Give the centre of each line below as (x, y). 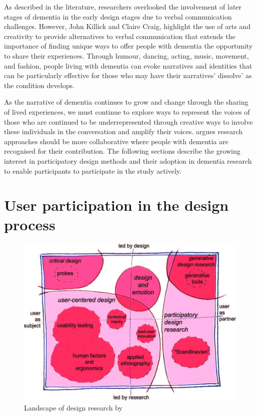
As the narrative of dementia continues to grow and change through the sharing (126, 102)
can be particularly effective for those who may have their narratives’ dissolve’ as (128, 75)
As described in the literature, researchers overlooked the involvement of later (123, 7)
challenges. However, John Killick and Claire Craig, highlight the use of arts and (127, 26)
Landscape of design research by (73, 408)
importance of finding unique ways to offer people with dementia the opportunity (128, 46)
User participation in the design (116, 205)
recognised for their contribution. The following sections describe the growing (122, 151)
